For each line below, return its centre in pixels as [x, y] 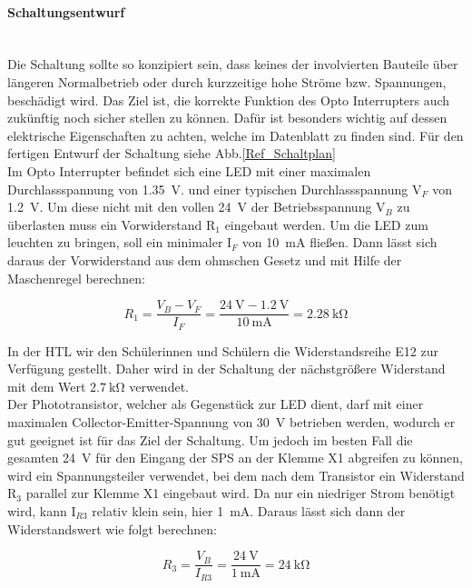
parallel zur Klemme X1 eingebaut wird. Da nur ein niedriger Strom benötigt [241, 493]
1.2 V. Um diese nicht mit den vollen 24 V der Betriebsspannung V [197, 207]
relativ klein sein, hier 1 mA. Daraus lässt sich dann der [249, 510]
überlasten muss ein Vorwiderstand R [112, 224]
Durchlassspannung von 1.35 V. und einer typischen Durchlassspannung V [215, 189]
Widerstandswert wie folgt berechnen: [112, 528]
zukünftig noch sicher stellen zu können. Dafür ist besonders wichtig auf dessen [227, 118]
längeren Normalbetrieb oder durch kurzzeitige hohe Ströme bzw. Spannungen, [227, 81]
